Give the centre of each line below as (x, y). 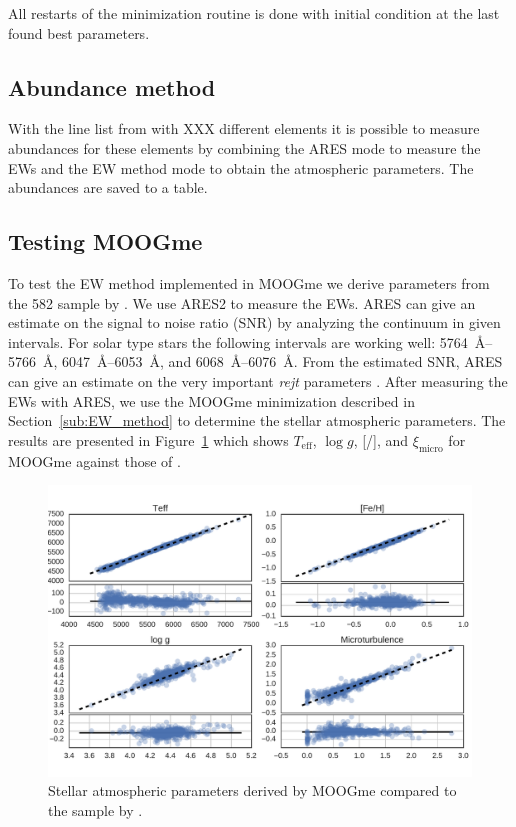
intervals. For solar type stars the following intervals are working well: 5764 (238, 341)
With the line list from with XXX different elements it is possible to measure (244, 128)
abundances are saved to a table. (108, 187)
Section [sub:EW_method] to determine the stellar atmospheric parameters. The (257, 420)
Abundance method (112, 86)
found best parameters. (79, 32)
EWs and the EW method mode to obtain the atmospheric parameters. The (241, 167)
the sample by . (95, 809)
